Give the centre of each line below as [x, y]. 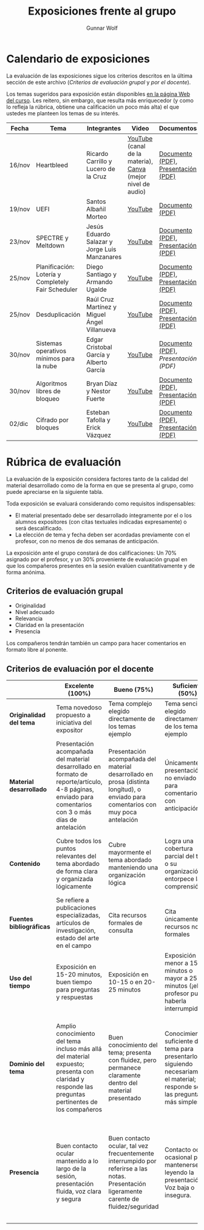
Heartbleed [52, 165]
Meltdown [50, 245]
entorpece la [183, 879]
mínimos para [55, 358]
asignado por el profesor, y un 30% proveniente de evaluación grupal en [97, 559]
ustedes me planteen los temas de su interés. [63, 113]
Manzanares [104, 257]
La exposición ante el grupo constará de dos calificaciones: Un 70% [92, 553]
